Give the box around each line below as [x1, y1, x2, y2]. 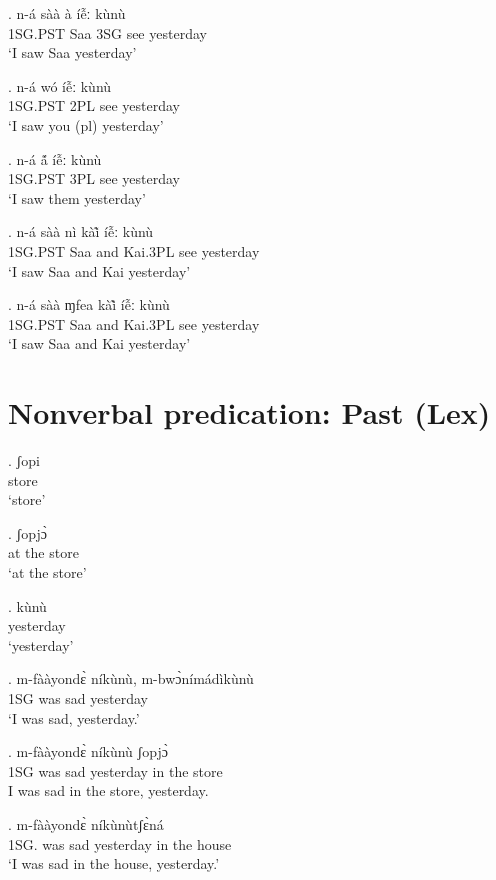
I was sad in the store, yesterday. [8, 780, 209, 801]
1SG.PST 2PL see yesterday [8, 95, 180, 116]
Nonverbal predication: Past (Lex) [8, 392, 491, 433]
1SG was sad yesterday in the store [8, 760, 223, 781]
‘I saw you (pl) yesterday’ [8, 114, 164, 135]
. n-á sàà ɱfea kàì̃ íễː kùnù [8, 294, 170, 315]
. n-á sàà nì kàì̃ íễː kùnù [8, 221, 154, 242]
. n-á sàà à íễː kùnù [8, 3, 126, 23]
